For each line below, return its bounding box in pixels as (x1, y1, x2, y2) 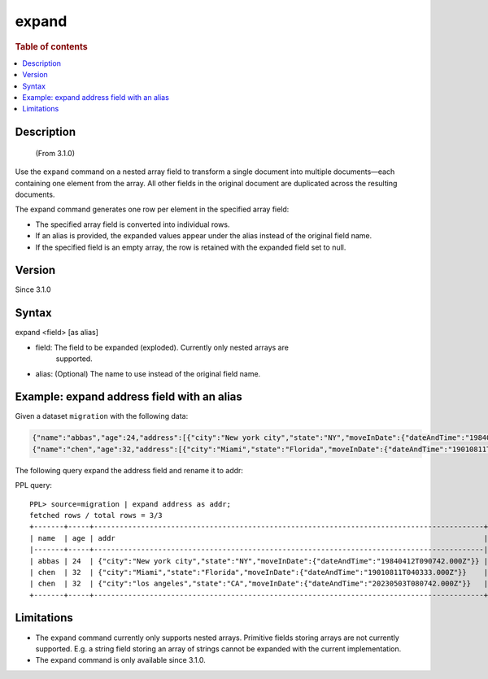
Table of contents (15, 41, 89, 52)
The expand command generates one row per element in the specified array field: (15, 204, 290, 215)
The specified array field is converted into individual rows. (35, 220, 230, 229)
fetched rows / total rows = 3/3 (29, 511, 163, 520)
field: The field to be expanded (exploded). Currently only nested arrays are (35, 342, 289, 352)
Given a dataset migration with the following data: (15, 411, 189, 421)
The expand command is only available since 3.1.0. (35, 655, 207, 665)
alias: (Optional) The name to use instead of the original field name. (35, 368, 261, 378)
